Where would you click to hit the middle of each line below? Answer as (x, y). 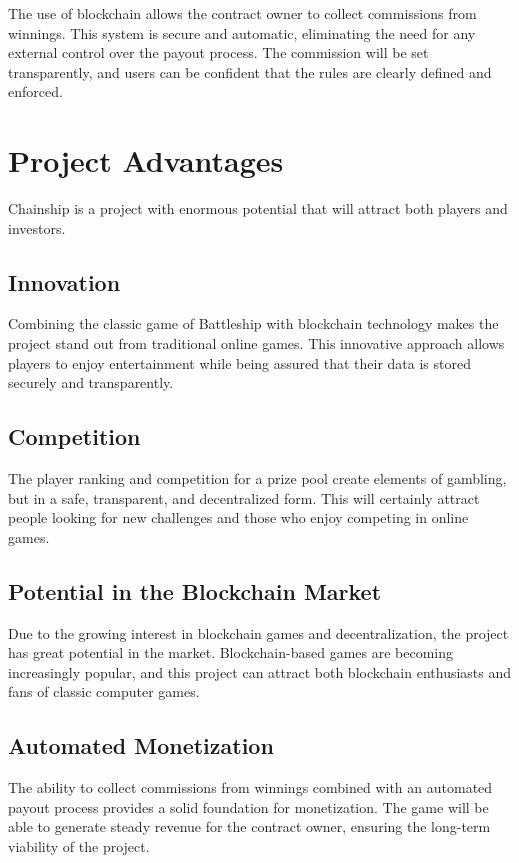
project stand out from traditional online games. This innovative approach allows (256, 343)
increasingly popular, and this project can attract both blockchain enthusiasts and (260, 671)
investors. (37, 227)
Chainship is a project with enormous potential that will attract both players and (258, 208)
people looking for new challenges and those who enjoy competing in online (238, 517)
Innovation (64, 281)
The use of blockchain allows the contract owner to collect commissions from (242, 13)
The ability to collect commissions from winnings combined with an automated (250, 787)
